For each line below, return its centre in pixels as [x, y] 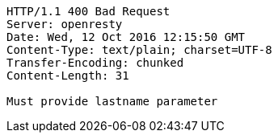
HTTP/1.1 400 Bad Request [88, 11]
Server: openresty [65, 24]
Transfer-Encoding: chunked [95, 63]
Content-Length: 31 [68, 76]
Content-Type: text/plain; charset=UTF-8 [139, 50]
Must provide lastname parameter [112, 101]
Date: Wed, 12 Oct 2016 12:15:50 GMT [126, 37]
